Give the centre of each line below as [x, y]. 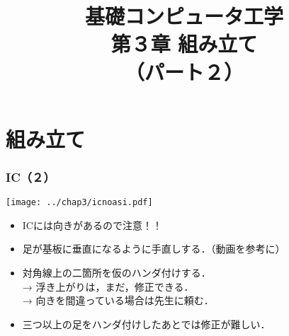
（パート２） [184, 71]
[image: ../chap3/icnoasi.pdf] [79, 203]
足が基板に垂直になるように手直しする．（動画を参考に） [154, 249]
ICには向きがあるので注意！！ [92, 225]
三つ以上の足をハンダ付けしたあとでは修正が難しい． [146, 324]
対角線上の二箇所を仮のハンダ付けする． [117, 272]
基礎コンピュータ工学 [184, 16]
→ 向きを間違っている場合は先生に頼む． [118, 300]
